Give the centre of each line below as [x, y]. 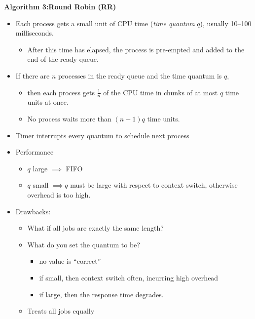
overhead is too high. [59, 194]
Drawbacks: [33, 211]
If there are [33, 75]
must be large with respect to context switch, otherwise [154, 185]
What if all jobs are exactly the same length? [95, 228]
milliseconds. [35, 33]
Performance [35, 152]
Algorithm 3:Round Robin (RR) [60, 6]
